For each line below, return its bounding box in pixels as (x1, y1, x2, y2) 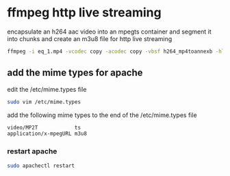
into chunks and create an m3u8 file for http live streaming (7, 34, 172, 42)
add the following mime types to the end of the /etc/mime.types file (7, 111, 197, 119)
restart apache (7, 147, 57, 156)
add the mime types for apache (7, 67, 143, 79)
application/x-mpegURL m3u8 (7, 130, 88, 138)
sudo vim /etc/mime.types (7, 98, 81, 105)
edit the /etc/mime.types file (7, 85, 87, 93)
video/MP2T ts (7, 124, 81, 131)
